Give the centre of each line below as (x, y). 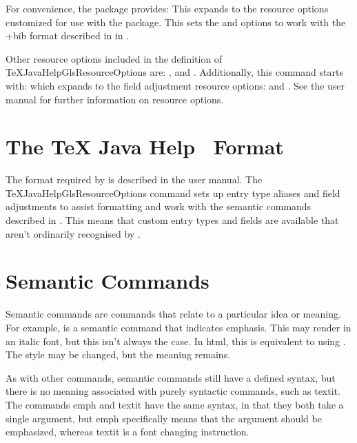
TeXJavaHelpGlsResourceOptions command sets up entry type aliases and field (173, 193)
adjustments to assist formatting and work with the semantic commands (159, 206)
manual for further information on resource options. (115, 99)
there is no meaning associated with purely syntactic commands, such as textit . (173, 391)
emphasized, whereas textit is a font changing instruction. (127, 432)
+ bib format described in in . (68, 35)
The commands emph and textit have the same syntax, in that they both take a (175, 404)
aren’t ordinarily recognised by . (73, 233)
